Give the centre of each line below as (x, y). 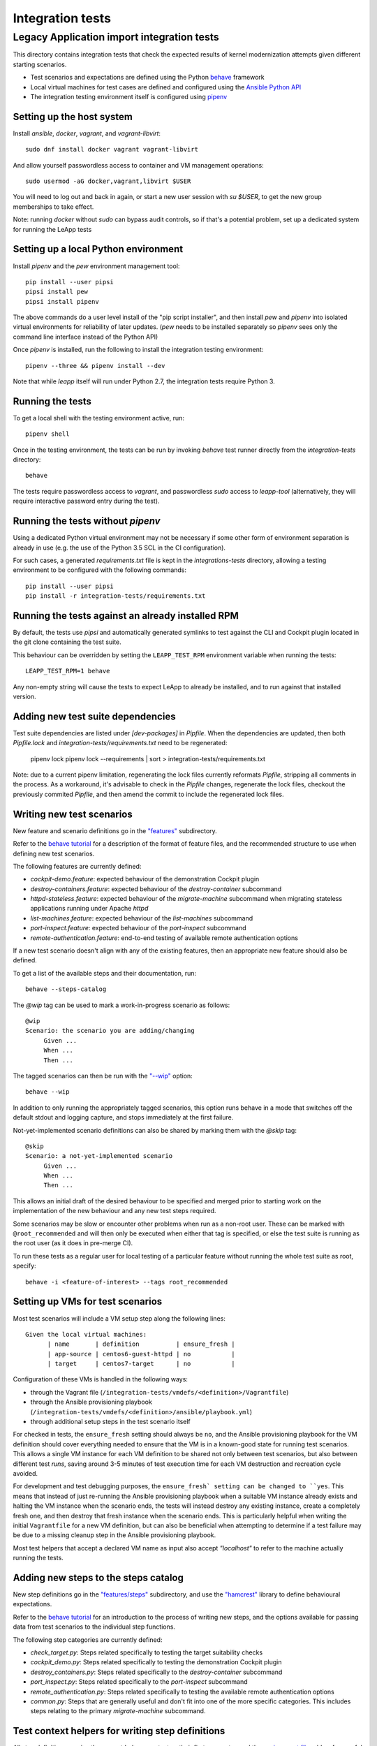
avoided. (25, 1473)
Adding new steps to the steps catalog (98, 1577)
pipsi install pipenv (62, 301)
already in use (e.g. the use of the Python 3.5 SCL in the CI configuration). (119, 548)
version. (24, 696)
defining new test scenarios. (54, 853)
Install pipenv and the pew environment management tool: (96, 266)
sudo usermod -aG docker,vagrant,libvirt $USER (108, 181)
